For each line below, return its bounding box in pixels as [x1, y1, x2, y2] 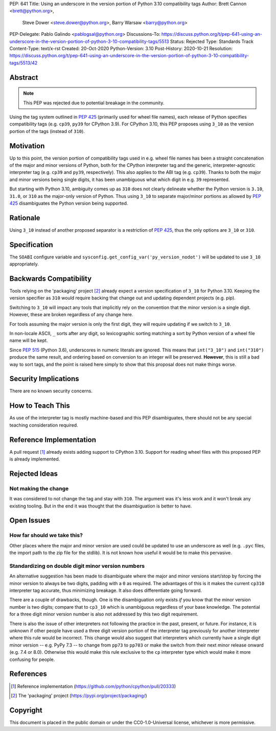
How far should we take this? [9, 532, 83, 539]
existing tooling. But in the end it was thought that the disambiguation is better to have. [9, 503, 192, 509]
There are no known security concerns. [9, 388, 93, 394]
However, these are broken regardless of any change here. [9, 312, 133, 318]
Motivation [9, 141, 45, 150]
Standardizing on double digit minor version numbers [9, 562, 145, 569]
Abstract [9, 73, 38, 82]
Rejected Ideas [9, 469, 58, 478]
